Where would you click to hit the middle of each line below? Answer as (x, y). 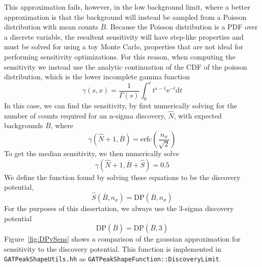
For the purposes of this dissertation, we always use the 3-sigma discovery (119, 208)
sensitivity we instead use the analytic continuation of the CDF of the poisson (126, 66)
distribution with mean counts (51, 27)
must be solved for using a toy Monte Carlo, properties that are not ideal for (124, 47)
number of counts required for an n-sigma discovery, (85, 115)
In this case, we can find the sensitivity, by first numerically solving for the (121, 106)
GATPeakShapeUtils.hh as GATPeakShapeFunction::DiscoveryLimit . (113, 259)
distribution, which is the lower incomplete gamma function (97, 77)
